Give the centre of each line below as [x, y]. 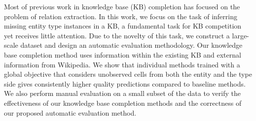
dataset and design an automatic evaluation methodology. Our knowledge [131, 45]
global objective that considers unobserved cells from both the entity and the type [128, 74]
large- [240, 35]
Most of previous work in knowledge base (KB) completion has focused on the [122, 6]
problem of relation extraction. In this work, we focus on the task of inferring [121, 16]
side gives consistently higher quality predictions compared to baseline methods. [125, 83]
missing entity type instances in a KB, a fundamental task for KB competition [123, 26]
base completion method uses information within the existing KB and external [123, 54]
